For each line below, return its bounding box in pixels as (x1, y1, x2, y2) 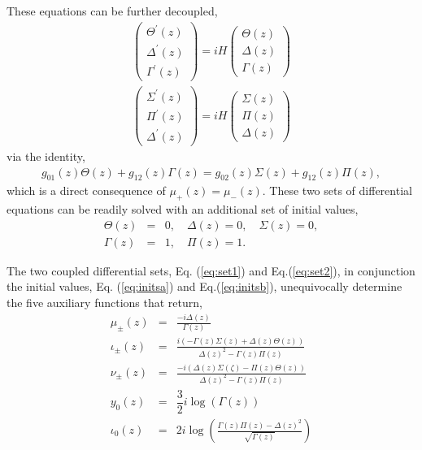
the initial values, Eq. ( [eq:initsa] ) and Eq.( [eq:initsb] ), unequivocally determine (7, 278, 402, 295)
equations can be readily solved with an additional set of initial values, (7, 201, 359, 218)
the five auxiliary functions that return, (7, 294, 202, 311)
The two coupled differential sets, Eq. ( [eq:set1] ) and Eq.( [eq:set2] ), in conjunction (7, 262, 415, 279)
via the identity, (7, 147, 85, 164)
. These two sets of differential (262, 182, 412, 199)
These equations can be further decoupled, (7, 2, 218, 19)
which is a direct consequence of (7, 182, 166, 199)
